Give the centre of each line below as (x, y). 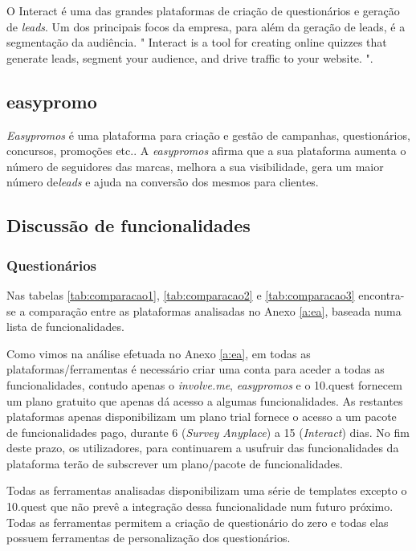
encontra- (381, 294)
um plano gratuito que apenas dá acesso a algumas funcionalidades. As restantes (205, 400)
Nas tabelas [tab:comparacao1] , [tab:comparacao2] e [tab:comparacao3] (181, 294)
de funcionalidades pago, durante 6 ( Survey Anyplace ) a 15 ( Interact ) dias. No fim (208, 432)
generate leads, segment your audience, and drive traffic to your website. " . (190, 57)
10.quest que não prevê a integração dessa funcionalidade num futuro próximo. (200, 506)
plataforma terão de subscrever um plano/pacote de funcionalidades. (175, 463)
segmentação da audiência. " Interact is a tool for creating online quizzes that (197, 42)
